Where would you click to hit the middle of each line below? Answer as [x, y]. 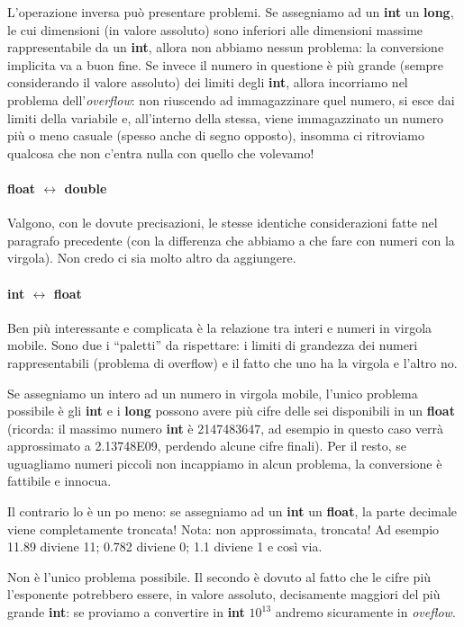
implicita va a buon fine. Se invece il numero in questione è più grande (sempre [226, 64]
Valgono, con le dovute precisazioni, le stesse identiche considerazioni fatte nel [223, 223]
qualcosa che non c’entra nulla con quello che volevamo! [161, 152]
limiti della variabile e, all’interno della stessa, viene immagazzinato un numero [226, 117]
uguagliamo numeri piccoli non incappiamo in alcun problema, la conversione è [225, 463]
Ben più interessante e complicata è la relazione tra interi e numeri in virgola [220, 327]
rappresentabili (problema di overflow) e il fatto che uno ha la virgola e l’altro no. [232, 362]
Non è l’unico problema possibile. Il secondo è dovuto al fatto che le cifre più [219, 576]
